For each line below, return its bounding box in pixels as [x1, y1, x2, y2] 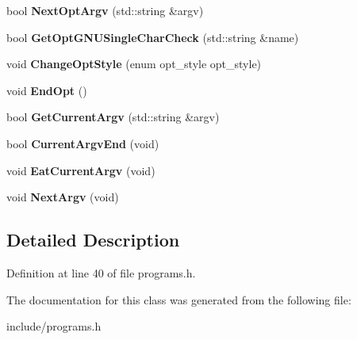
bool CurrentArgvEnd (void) [6, 135, 159, 151]
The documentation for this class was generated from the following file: [6, 291, 351, 308]
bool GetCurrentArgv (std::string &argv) [6, 109, 220, 125]
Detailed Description [6, 227, 180, 252]
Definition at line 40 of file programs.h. [6, 264, 196, 281]
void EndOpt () [6, 82, 87, 98]
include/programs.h [6, 318, 102, 334]
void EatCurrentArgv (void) [6, 162, 155, 178]
